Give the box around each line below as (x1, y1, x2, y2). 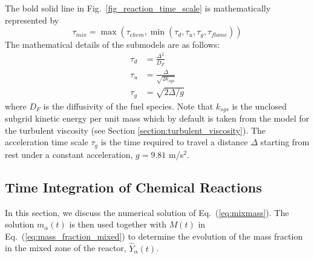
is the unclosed (232, 99, 287, 112)
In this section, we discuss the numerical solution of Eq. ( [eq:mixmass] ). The (5, 206, 289, 218)
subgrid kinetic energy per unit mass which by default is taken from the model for (5, 112, 309, 125)
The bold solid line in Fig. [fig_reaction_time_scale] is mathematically (5, 2, 271, 14)
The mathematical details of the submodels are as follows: (5, 38, 220, 51)
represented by (5, 13, 59, 26)
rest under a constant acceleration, (5, 148, 133, 160)
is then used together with (69, 218, 166, 231)
